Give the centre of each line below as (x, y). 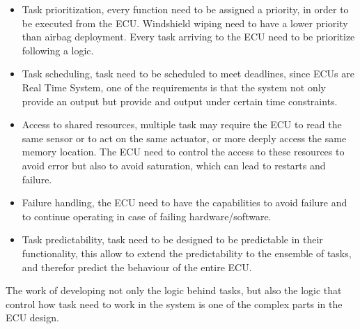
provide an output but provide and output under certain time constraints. (180, 101)
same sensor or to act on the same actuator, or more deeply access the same (184, 138)
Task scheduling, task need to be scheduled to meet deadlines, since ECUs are (188, 74)
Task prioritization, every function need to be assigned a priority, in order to (185, 9)
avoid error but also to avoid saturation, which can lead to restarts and (174, 165)
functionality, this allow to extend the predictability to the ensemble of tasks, (187, 253)
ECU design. (32, 317)
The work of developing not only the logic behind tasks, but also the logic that (174, 290)
